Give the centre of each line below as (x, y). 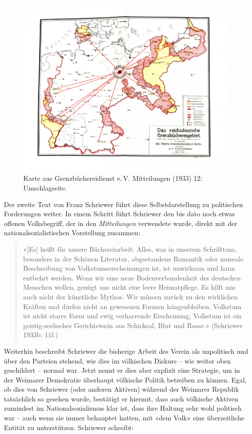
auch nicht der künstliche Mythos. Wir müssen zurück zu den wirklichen (130, 296)
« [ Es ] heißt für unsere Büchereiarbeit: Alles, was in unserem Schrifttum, (130, 249)
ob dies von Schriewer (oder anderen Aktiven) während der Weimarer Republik (121, 389)
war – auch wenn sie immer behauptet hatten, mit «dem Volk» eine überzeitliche (124, 418)
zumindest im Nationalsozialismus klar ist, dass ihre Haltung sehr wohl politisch (123, 408)
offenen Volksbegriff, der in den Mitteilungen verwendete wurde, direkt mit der (121, 223)
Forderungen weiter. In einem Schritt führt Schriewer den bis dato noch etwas (119, 214)
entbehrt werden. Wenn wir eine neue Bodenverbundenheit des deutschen (132, 277)
